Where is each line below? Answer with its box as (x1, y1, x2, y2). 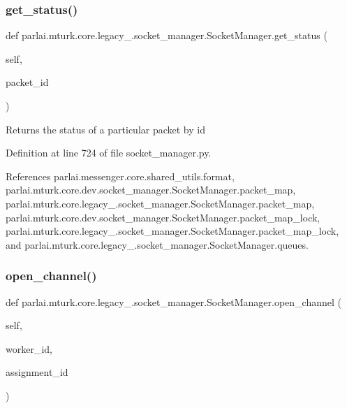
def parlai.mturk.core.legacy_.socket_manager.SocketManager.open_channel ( (6, 294, 341, 309)
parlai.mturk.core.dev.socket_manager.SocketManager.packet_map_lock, (6, 210, 320, 224)
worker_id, (6, 341, 52, 356)
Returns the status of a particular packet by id (6, 122, 205, 136)
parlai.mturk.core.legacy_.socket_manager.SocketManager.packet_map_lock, (6, 224, 339, 238)
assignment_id (6, 365, 68, 379)
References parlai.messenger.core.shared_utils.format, (6, 168, 235, 183)
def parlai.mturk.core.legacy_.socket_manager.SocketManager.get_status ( (6, 28, 327, 43)
